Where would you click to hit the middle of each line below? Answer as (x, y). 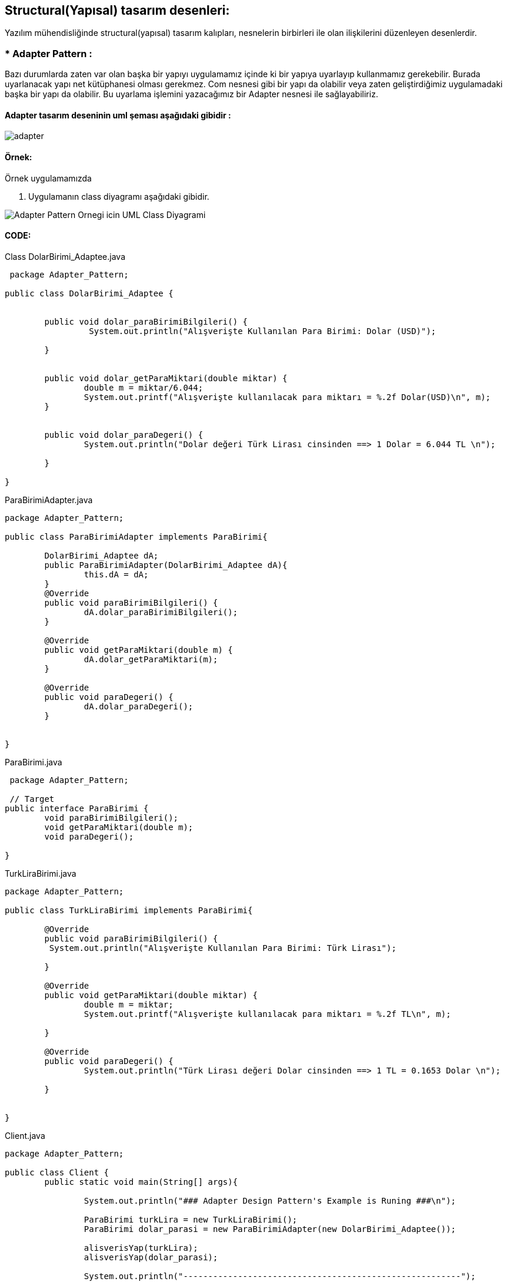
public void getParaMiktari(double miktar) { (151, 995)
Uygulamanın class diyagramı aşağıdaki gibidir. (119, 196)
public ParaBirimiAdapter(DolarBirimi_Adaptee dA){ (166, 565)
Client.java (25, 1135)
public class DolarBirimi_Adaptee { (89, 293)
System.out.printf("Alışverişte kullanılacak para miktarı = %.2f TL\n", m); (267, 1014)
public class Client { (57, 1172)
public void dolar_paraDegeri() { (124, 435)
